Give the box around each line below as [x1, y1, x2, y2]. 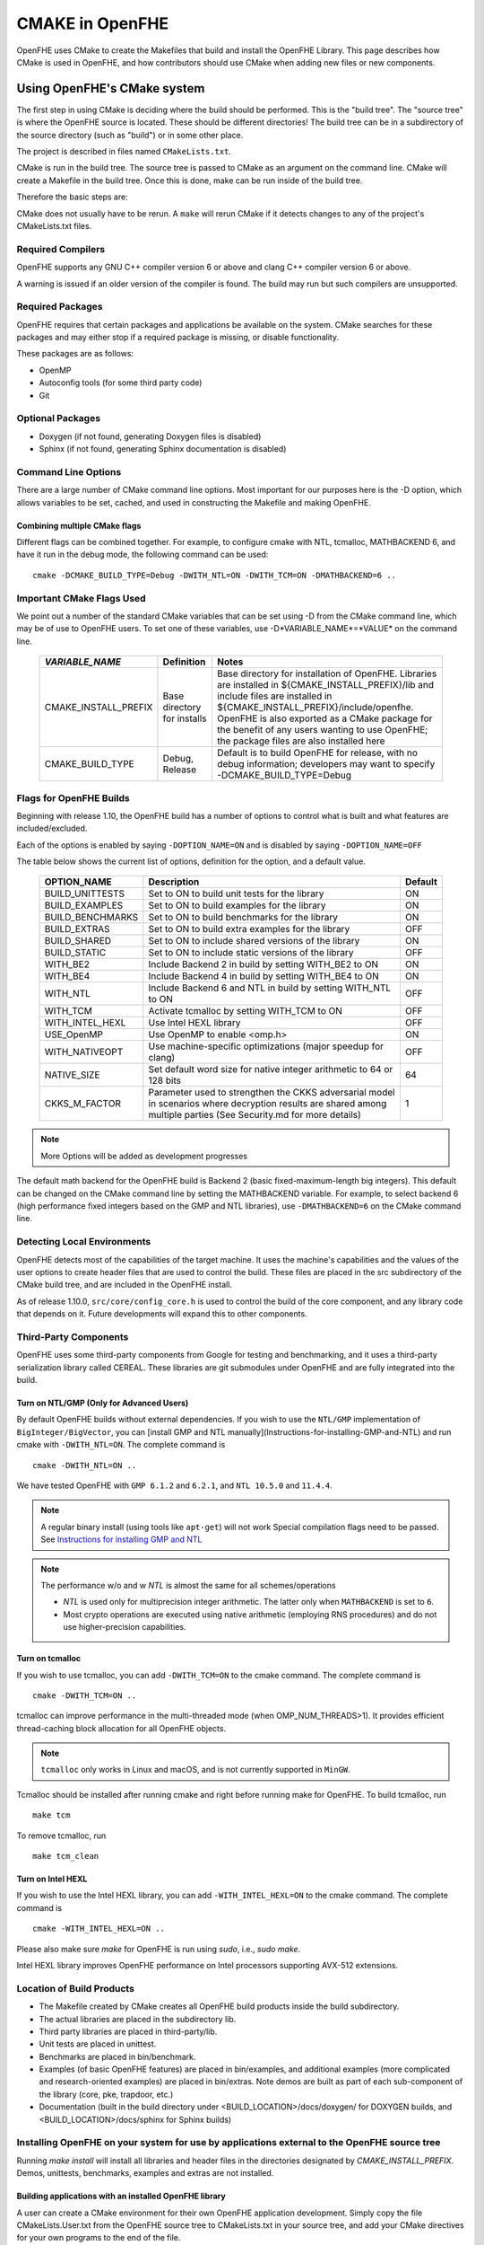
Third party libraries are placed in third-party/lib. [39, 2026, 218, 2037]
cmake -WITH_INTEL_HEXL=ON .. [32, 1924, 166, 1934]
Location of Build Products [16, 1982, 134, 1994]
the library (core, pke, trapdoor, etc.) [39, 2089, 174, 2100]
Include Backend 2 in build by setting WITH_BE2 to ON [148, 958, 379, 971]
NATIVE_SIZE [44, 1069, 100, 1081]
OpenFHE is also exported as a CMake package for [216, 712, 433, 725]
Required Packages [16, 301, 103, 313]
